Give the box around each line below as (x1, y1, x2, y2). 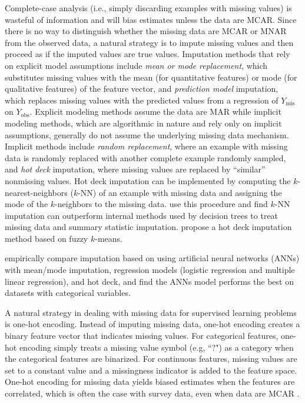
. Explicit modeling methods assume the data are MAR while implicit (29, 105, 281, 118)
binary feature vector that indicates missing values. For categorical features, (5, 329, 279, 342)
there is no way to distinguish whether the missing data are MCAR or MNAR (5, 25, 287, 37)
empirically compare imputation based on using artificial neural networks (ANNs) (5, 252, 300, 264)
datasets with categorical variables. (5, 287, 131, 299)
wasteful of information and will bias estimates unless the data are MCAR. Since (5, 13, 297, 25)
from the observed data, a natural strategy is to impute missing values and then (5, 36, 294, 48)
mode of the (5, 198, 48, 210)
